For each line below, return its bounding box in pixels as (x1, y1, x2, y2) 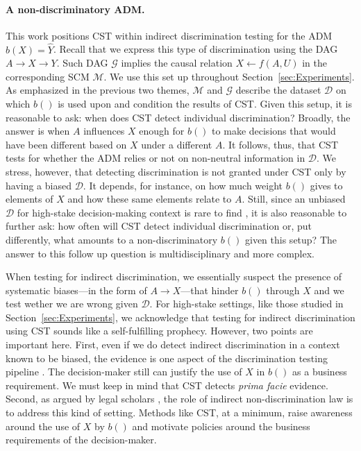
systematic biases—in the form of (6, 282, 147, 297)
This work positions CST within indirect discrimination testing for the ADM (6, 28, 333, 42)
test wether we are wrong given (6, 296, 138, 311)
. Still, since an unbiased (242, 192, 346, 206)
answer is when (6, 124, 70, 138)
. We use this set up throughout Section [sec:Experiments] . (103, 69, 355, 83)
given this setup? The (245, 232, 337, 246)
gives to (310, 178, 343, 192)
